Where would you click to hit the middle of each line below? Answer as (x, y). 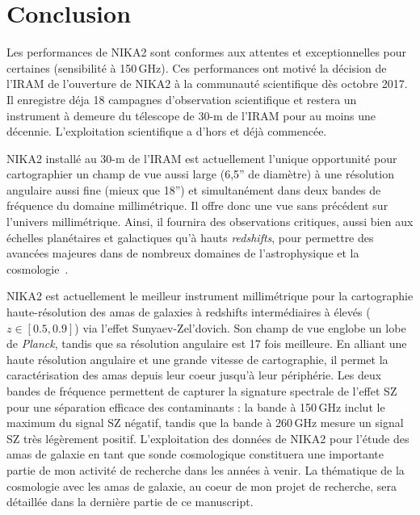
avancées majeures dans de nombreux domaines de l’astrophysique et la (183, 253)
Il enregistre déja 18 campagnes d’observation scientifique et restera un (182, 99)
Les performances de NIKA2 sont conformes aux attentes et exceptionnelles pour (207, 52)
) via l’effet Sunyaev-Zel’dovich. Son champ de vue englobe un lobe (240, 327)
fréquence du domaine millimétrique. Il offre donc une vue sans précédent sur (197, 205)
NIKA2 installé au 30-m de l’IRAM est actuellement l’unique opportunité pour (202, 158)
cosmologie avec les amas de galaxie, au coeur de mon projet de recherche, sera (202, 486)
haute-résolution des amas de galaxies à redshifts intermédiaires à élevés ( (189, 312)
